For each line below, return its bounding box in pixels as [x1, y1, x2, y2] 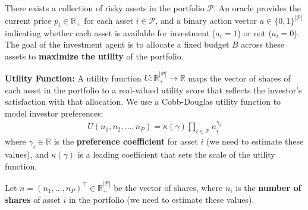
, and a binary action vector [155, 14, 257, 27]
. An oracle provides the [213, 2, 301, 14]
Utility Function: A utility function [5, 71, 142, 84]
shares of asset [5, 193, 61, 206]
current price [5, 14, 52, 27]
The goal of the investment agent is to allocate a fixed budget [5, 38, 230, 51]
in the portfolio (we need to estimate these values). [68, 193, 254, 206]
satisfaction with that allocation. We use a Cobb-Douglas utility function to [5, 95, 281, 108]
